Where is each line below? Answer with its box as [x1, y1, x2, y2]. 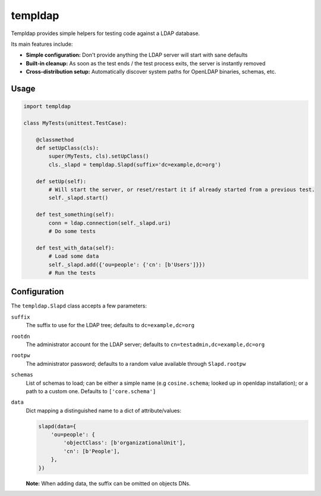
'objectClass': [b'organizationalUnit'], [63, 440, 186, 446]
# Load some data [48, 253, 99, 260]
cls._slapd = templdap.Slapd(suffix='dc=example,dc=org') [48, 161, 221, 168]
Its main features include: [11, 40, 73, 48]
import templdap [23, 103, 71, 110]
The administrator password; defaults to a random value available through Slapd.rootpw [26, 360, 246, 367]
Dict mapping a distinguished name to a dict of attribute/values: [26, 407, 181, 414]
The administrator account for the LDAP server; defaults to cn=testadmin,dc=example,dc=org [26, 341, 265, 348]
